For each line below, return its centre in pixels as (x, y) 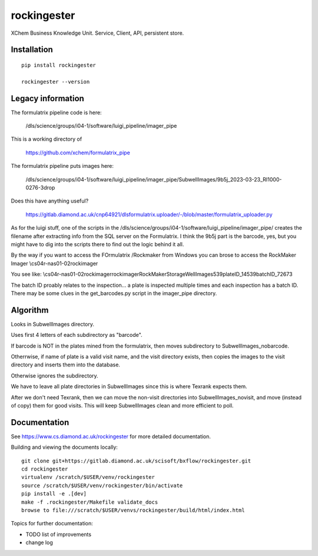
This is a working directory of (47, 139)
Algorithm (30, 310)
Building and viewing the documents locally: (64, 447)
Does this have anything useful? (50, 201)
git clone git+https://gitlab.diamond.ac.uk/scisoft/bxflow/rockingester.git (136, 461)
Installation (32, 50)
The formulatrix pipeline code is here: (57, 112)
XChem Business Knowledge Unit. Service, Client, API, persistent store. (97, 33)
